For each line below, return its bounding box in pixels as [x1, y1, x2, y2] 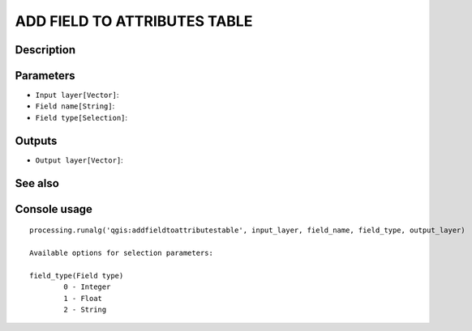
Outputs [15, 134, 58, 147]
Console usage [15, 202, 93, 216]
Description [15, 43, 76, 57]
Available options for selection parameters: [29, 248, 214, 257]
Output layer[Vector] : [35, 155, 123, 165]
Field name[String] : [35, 101, 115, 111]
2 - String [63, 304, 107, 314]
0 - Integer [63, 282, 111, 291]
